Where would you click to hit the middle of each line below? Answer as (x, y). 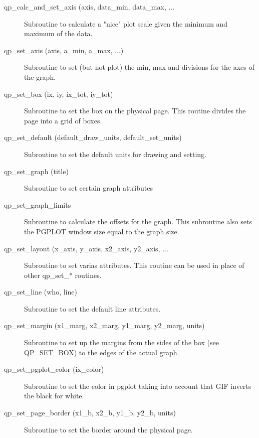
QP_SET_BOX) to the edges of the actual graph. (102, 352)
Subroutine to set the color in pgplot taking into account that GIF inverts (138, 386)
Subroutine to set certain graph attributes (89, 188)
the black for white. (54, 396)
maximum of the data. (58, 33)
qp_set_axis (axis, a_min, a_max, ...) (64, 50)
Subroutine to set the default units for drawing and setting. (115, 154)
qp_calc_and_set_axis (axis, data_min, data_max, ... (89, 7)
